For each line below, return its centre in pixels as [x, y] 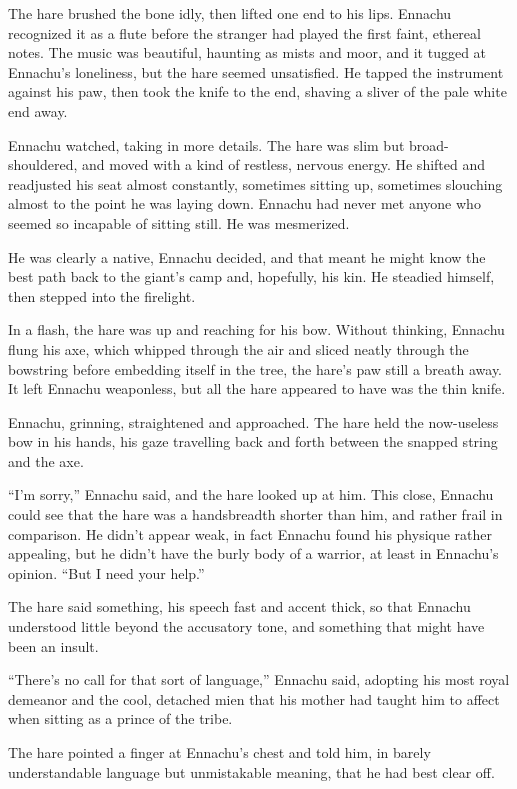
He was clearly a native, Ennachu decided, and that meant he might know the [247, 256]
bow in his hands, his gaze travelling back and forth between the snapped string [253, 441]
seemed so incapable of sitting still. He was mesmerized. [179, 222]
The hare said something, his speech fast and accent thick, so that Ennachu [239, 606]
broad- [429, 144]
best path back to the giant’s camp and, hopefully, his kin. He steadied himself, [251, 276]
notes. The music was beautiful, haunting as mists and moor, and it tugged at [247, 52]
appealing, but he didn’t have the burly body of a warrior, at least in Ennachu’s [253, 553]
